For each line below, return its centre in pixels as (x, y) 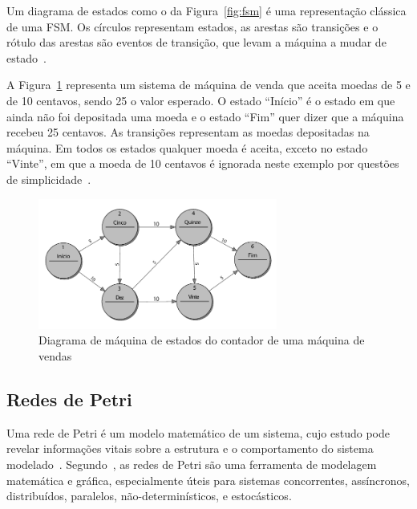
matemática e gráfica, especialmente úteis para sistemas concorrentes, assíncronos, (208, 480)
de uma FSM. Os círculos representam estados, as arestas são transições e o (192, 26)
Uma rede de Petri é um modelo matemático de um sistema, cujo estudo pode (198, 432)
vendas (55, 355)
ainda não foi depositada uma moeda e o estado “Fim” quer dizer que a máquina (205, 116)
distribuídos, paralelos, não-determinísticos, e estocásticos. (149, 496)
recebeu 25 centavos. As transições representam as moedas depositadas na (188, 132)
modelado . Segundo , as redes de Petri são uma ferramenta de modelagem (192, 464)
